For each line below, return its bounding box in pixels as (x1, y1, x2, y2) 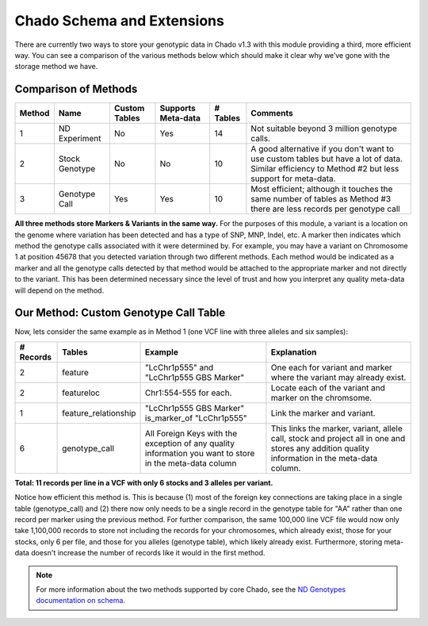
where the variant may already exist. (270, 371, 407, 382)
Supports (159, 103, 196, 114)
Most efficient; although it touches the (250, 183, 393, 194)
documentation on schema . (36, 596, 126, 605)
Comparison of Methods (14, 83, 138, 96)
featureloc (62, 387, 101, 398)
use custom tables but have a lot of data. (250, 153, 403, 164)
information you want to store (144, 447, 255, 459)
